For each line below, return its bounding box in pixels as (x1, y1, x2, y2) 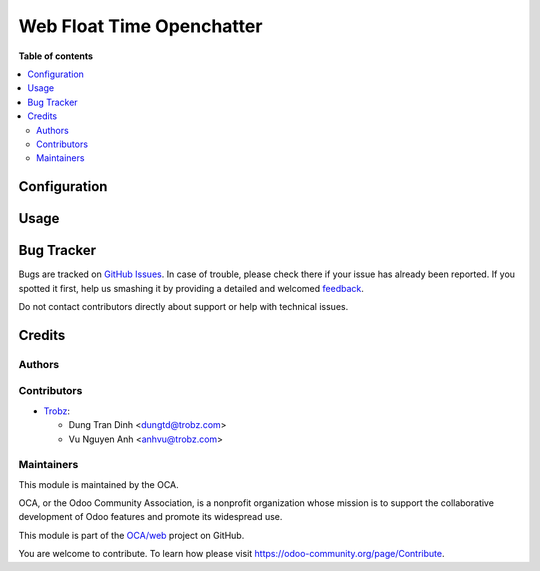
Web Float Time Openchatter (18, 15, 263, 37)
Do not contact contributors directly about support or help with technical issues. (18, 301, 349, 312)
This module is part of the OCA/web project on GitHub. (18, 529, 245, 541)
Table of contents (18, 50, 94, 62)
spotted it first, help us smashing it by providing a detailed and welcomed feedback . (18, 282, 365, 294)
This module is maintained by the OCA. (18, 478, 179, 490)
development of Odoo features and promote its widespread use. (18, 511, 283, 523)
